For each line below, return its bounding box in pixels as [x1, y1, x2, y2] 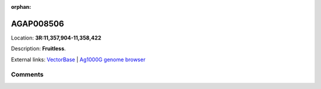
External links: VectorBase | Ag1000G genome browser [11, 56, 146, 63]
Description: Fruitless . [11, 45, 66, 52]
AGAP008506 [11, 18, 65, 29]
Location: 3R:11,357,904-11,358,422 [11, 34, 102, 41]
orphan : [11, 4, 32, 10]
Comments [11, 71, 44, 79]
